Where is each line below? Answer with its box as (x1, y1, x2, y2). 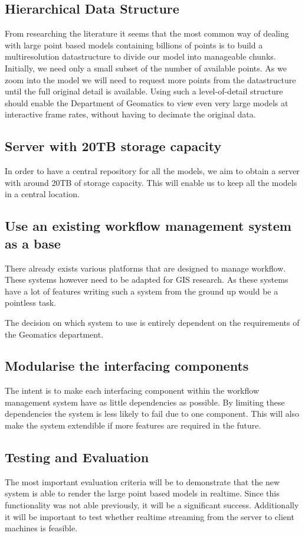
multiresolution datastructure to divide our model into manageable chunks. (5, 50, 276, 63)
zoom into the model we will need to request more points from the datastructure (5, 73, 296, 86)
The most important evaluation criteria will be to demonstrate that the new (5, 475, 280, 488)
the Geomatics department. (5, 328, 104, 340)
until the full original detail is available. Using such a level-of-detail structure (5, 85, 283, 97)
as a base (5, 234, 61, 252)
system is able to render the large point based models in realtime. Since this (5, 487, 280, 499)
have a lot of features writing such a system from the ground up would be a (5, 285, 278, 297)
